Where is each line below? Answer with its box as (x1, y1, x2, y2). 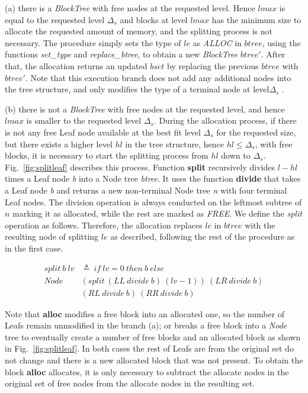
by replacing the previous (167, 59, 259, 72)
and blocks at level (120, 13, 188, 25)
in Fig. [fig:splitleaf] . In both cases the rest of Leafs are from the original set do (5, 342, 294, 355)
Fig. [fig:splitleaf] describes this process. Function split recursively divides (5, 160, 275, 173)
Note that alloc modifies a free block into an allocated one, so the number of (5, 307, 285, 320)
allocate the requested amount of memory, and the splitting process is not (5, 25, 272, 37)
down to (221, 149, 251, 162)
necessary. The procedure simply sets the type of (5, 36, 181, 49)
